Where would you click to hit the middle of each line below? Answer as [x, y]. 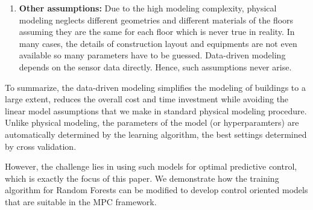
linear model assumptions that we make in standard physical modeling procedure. [156, 110]
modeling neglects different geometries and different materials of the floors [156, 20]
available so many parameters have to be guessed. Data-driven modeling [152, 55]
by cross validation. [41, 146]
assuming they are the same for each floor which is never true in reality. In [157, 32]
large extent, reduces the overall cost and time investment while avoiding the [147, 99]
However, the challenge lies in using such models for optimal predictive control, [151, 166]
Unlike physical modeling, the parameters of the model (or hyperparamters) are [152, 122]
